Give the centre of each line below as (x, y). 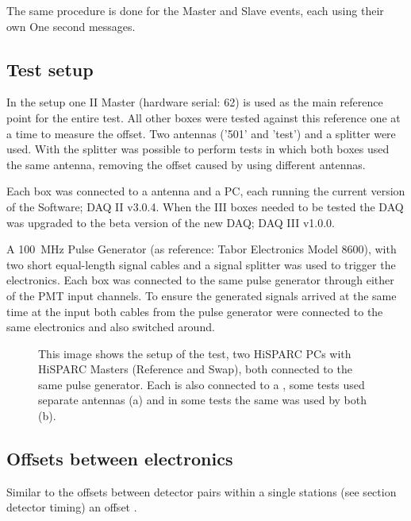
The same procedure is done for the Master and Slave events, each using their (195, 10)
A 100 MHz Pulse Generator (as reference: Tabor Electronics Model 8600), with (202, 249)
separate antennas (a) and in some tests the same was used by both (202, 400)
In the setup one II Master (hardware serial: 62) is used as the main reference (195, 102)
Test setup (50, 69)
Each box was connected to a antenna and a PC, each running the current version (206, 191)
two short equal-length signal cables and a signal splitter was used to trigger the (201, 264)
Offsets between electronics (120, 459)
